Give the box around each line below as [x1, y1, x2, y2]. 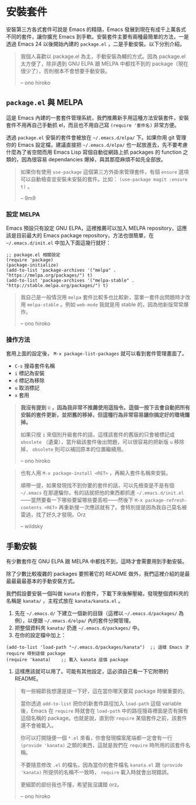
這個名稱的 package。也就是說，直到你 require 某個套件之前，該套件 [20, 714, 187, 722]
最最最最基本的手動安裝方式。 [6, 578, 78, 585]
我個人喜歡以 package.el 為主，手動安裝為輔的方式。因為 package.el [20, 53, 186, 60]
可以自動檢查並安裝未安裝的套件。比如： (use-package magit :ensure [20, 175, 188, 182]
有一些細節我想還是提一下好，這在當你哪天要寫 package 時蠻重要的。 [20, 687, 188, 695]
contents [20, 505, 42, 511]
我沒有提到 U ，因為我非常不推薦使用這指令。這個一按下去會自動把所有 [20, 404, 190, 411]
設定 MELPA [6, 210, 40, 218]
